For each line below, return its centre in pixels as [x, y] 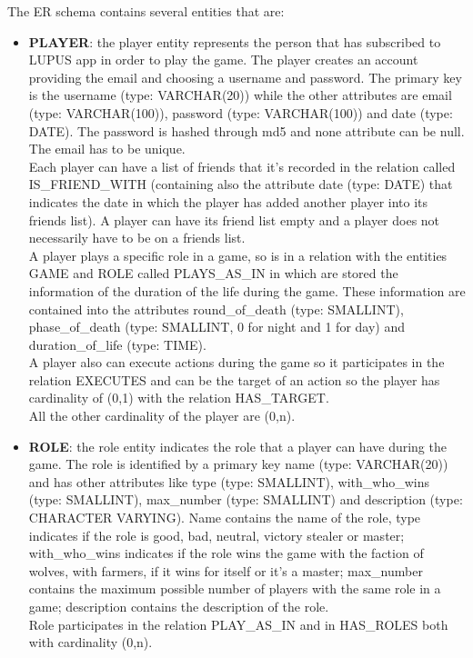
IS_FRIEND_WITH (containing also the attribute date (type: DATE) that [241, 184]
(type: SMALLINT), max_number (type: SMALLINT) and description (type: [246, 499]
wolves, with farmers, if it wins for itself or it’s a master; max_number [226, 570]
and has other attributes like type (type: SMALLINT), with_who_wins [229, 481]
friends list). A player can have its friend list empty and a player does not [234, 219]
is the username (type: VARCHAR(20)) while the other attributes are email [240, 95]
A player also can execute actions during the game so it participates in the [236, 362]
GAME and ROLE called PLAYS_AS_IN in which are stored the [213, 273]
